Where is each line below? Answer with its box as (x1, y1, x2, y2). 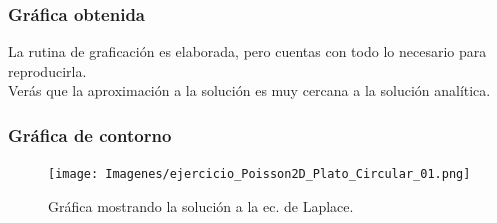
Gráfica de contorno (8, 122, 172, 147)
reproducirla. (8, 60, 87, 81)
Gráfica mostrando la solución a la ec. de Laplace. (48, 195, 354, 216)
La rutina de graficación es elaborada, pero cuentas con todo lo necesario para (8, 41, 487, 62)
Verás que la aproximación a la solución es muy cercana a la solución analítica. (8, 80, 491, 101)
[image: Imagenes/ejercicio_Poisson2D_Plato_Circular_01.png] (48, 167, 471, 182)
